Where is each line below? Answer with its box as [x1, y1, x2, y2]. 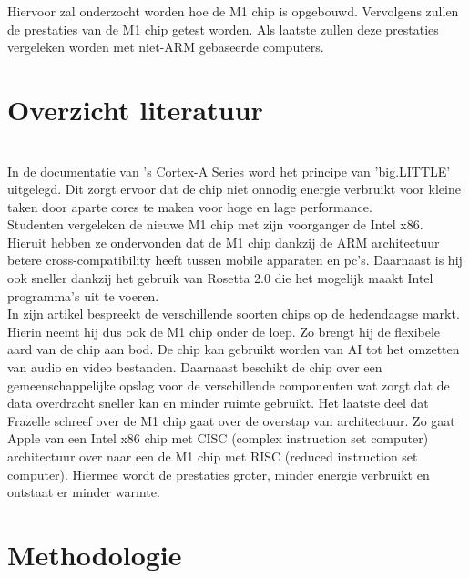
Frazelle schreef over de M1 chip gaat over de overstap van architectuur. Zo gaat [7, 411, 455, 430]
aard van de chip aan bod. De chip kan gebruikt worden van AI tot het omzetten [7, 340, 460, 359]
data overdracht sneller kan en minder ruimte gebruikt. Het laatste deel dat [7, 393, 429, 412]
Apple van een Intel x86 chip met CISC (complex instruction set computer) [7, 429, 429, 448]
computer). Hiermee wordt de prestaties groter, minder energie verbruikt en [7, 464, 430, 483]
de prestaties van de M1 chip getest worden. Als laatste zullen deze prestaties [7, 19, 439, 38]
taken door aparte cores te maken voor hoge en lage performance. [7, 197, 372, 216]
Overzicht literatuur [7, 90, 263, 127]
